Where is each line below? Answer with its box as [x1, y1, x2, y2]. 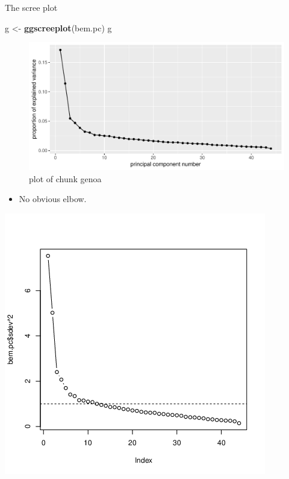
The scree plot [5, 1, 58, 13]
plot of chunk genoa [29, 172, 102, 185]
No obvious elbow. [19, 192, 87, 205]
